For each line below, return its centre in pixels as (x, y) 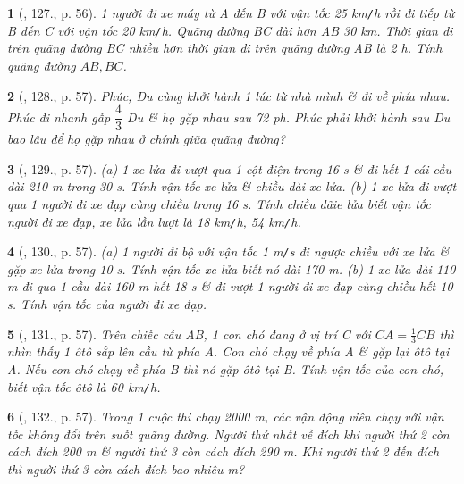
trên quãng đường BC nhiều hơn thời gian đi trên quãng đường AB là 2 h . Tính (225, 48)
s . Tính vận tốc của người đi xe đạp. (107, 304)
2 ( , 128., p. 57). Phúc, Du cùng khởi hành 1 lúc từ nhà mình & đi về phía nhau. (228, 95)
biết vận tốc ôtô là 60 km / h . (84, 386)
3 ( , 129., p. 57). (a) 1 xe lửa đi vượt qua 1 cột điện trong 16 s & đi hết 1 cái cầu (229, 168)
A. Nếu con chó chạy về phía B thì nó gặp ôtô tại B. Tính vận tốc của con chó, (226, 369)
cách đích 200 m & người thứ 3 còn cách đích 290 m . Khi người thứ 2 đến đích (224, 451)
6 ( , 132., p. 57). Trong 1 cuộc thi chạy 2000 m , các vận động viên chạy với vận (226, 417)
